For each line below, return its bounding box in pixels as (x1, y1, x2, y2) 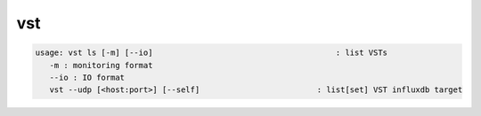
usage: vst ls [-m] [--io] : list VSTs (35, 48, 387, 58)
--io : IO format (49, 72, 125, 82)
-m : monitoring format (49, 60, 153, 70)
